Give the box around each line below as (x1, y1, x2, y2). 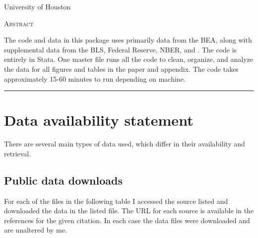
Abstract (4, 18, 34, 28)
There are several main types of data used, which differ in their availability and (4, 139, 245, 149)
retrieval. (4, 148, 31, 158)
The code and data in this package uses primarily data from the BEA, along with (4, 35, 252, 45)
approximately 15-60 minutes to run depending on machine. (4, 73, 186, 84)
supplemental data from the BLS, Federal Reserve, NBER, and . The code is (4, 44, 237, 54)
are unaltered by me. (4, 225, 67, 235)
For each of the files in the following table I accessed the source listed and (4, 195, 228, 206)
